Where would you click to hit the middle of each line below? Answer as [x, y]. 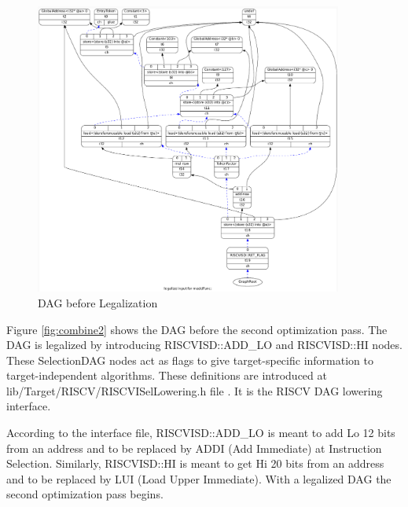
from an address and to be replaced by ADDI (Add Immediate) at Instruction [194, 448]
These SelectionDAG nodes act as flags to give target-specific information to [190, 360]
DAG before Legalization [98, 302]
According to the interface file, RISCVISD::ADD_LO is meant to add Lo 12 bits [201, 433]
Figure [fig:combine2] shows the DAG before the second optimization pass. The [197, 329]
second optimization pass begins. [85, 494]
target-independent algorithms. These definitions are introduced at [167, 375]
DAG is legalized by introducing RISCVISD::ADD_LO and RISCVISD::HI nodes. [204, 345]
